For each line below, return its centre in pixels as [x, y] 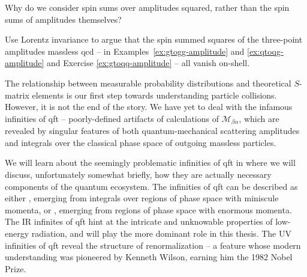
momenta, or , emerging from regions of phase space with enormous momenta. [148, 209]
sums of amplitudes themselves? [63, 19]
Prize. [16, 268]
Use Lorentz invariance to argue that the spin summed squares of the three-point [154, 39]
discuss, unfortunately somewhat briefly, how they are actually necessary [138, 174]
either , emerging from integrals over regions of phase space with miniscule [142, 198]
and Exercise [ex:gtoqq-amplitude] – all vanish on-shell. [148, 63]
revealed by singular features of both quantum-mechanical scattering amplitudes [152, 131]
